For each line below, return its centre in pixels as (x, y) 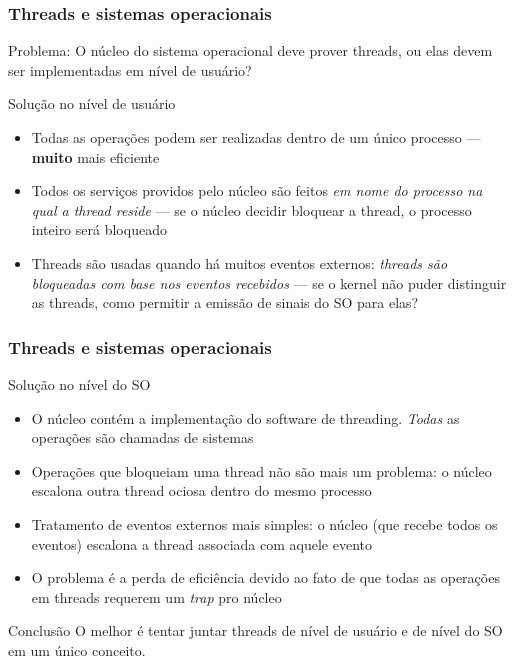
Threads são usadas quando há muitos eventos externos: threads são (239, 262)
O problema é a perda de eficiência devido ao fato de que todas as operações (265, 577)
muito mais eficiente (95, 156)
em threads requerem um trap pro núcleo (156, 596)
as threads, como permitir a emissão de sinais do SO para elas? (225, 302)
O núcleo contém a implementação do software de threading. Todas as (245, 417)
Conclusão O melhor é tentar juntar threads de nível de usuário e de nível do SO (255, 630)
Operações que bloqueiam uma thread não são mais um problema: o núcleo (261, 470)
